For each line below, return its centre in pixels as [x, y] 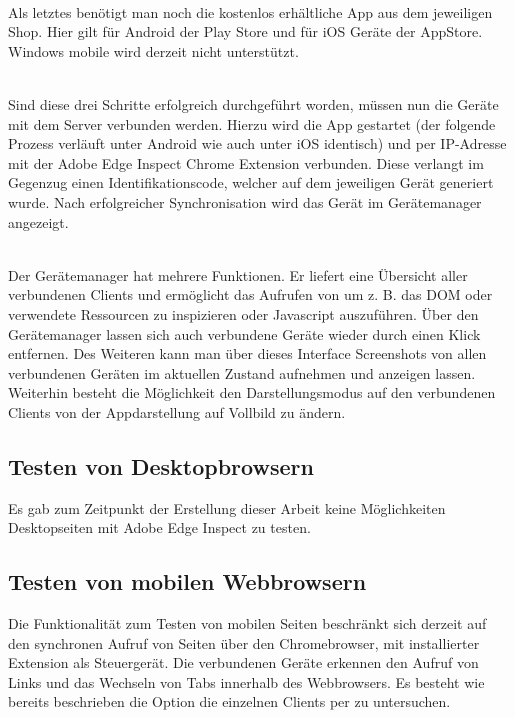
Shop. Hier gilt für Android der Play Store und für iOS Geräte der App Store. [245, 31]
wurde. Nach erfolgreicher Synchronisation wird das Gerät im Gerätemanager [245, 201]
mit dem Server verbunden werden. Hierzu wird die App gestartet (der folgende [252, 123]
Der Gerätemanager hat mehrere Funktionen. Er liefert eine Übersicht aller [238, 274]
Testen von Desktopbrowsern [161, 465]
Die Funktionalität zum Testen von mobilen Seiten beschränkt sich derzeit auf [247, 623]
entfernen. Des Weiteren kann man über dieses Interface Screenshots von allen [247, 353]
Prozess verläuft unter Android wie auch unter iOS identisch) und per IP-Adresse [257, 143]
